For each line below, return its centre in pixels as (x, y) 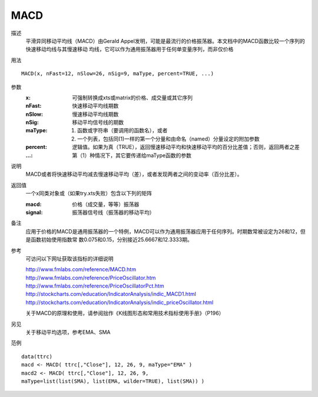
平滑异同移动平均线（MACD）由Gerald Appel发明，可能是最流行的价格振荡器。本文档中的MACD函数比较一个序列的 (165, 41)
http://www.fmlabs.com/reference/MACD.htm (81, 269)
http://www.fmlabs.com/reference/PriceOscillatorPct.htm (95, 286)
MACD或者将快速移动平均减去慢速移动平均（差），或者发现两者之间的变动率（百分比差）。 (134, 174)
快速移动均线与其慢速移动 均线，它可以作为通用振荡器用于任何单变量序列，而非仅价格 (130, 49)
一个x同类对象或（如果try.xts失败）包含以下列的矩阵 (89, 194)
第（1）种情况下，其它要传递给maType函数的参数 (132, 155)
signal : (34, 212)
